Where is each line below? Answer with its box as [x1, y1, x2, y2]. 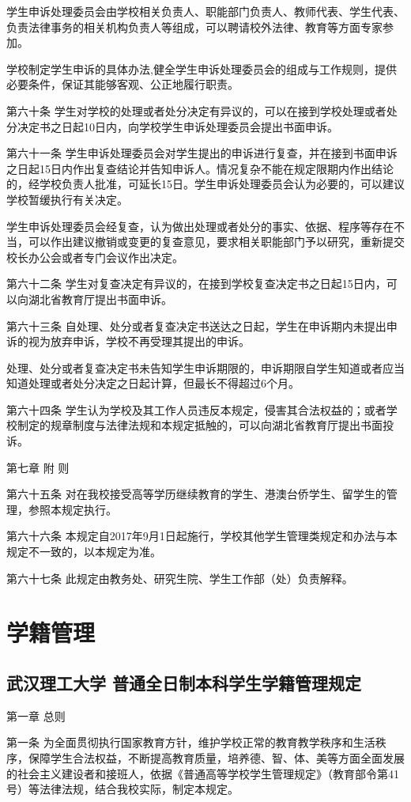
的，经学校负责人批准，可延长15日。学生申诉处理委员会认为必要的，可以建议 [6, 176, 405, 192]
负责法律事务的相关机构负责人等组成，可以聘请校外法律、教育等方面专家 [6, 18, 383, 35]
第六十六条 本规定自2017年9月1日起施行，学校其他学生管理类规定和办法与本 [6, 528, 398, 544]
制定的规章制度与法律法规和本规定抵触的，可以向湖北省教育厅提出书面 [17, 417, 383, 433]
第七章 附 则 [6, 459, 70, 475]
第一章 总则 [6, 707, 66, 724]
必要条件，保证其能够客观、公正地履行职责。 [6, 76, 233, 93]
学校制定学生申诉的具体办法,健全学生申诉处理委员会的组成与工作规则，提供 [6, 60, 397, 77]
